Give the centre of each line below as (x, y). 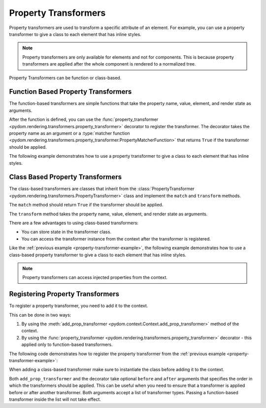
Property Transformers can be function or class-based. (65, 78)
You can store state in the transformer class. (66, 232)
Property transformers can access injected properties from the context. (95, 277)
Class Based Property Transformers (66, 177)
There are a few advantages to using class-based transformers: (74, 223)
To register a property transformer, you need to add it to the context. (79, 306)
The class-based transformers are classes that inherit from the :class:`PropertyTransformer (102, 189)
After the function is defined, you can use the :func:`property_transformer (84, 119)
